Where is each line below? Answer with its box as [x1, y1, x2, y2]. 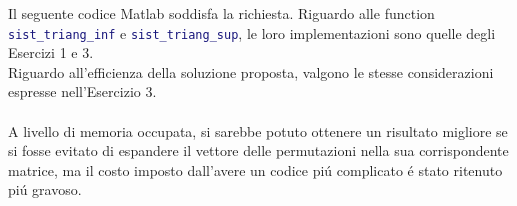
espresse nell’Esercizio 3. [8, 81, 157, 102]
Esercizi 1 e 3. [8, 42, 94, 63]
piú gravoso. [8, 179, 82, 200]
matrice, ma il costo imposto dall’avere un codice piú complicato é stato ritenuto [8, 159, 503, 180]
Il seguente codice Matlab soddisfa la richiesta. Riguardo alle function [8, 3, 435, 23]
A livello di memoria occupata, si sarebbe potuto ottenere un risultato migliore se [8, 120, 508, 141]
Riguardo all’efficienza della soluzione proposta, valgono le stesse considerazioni [8, 61, 494, 82]
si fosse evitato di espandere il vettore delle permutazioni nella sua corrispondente [8, 140, 509, 161]
